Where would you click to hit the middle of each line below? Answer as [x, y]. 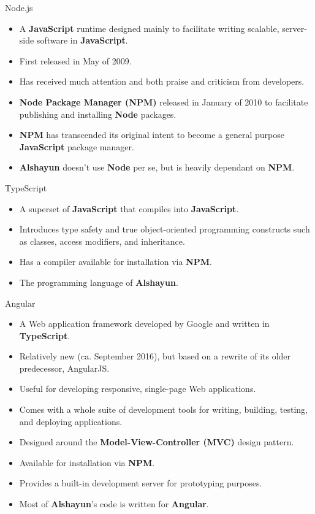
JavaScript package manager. [77, 146]
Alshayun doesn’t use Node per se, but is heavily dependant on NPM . [157, 167]
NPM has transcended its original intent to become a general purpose [152, 135]
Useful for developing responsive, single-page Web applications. [138, 389]
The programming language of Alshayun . [99, 282]
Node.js [19, 7]
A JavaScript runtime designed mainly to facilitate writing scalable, [149, 28]
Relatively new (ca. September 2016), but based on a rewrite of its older [155, 356]
